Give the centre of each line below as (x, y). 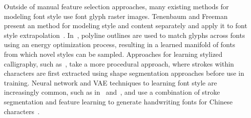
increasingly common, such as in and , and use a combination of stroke (112, 92)
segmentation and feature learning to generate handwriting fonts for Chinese (118, 101)
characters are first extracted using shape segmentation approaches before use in (124, 73)
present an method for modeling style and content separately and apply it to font (126, 25)
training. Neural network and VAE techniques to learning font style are (111, 82)
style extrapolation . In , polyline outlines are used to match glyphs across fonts (125, 35)
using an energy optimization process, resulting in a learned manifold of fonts (120, 44)
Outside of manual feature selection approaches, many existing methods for (116, 6)
